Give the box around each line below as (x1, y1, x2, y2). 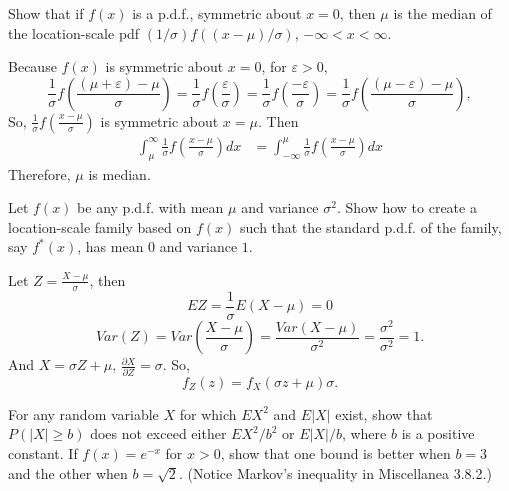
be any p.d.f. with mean (77, 197, 224, 218)
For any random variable (8, 403, 159, 424)
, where (341, 423, 387, 444)
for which (179, 403, 237, 424)
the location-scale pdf (8, 22, 140, 43)
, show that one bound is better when (220, 442, 451, 463)
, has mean (77, 236, 144, 257)
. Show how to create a (336, 197, 477, 218)
